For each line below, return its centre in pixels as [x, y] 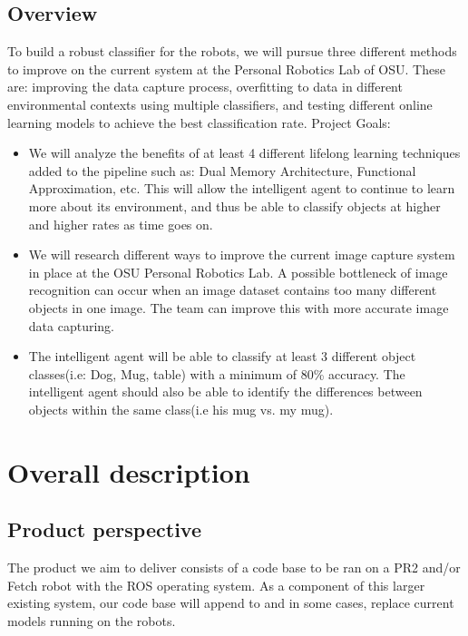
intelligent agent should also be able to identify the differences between [225, 391]
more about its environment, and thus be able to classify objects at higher [234, 205]
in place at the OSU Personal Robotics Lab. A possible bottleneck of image [238, 272]
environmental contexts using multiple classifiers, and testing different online [220, 104]
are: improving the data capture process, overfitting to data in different [205, 87]
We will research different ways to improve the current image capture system [242, 254]
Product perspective [104, 529]
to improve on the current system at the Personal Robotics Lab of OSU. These [226, 68]
